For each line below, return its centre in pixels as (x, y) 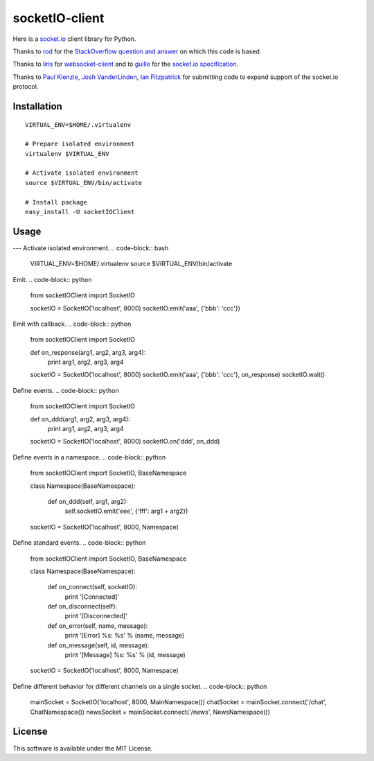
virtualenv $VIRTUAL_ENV (67, 154)
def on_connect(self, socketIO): (92, 587)
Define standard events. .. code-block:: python (79, 543)
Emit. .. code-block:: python (53, 279)
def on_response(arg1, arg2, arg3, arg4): (88, 352)
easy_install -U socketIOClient (80, 212)
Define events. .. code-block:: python (66, 390)
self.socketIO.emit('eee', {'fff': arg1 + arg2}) (126, 511)
